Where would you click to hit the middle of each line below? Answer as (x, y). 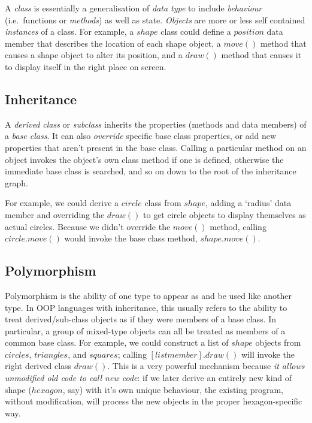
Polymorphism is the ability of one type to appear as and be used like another (148, 295)
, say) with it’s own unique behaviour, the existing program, (173, 389)
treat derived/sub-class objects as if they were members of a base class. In (141, 319)
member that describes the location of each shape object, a (113, 43)
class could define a (196, 31)
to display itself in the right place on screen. (86, 66)
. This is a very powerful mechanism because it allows (206, 366)
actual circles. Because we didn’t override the (88, 226)
